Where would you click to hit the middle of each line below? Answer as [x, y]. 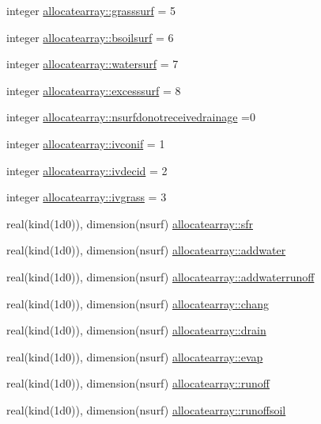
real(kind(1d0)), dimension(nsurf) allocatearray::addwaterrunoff [160, 276]
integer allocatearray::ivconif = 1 [86, 143]
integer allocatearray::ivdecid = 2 [87, 170]
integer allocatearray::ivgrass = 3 [87, 197]
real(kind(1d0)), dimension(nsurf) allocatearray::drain [136, 330]
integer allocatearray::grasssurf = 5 [91, 10]
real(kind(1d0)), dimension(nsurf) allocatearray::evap [135, 356]
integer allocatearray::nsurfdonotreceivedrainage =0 [131, 117]
